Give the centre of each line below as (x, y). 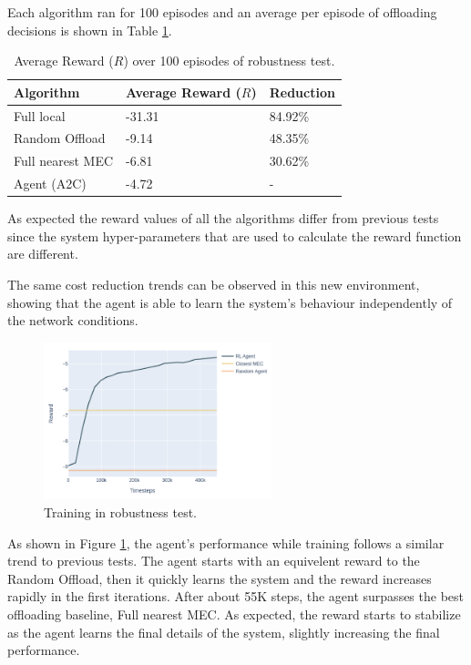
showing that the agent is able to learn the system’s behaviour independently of (230, 302)
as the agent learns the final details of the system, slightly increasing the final (224, 632)
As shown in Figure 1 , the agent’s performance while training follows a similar (226, 542)
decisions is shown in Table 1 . (90, 30)
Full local (40, 115)
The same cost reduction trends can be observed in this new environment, (214, 285)
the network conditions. (73, 320)
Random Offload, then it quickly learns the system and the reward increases (220, 578)
